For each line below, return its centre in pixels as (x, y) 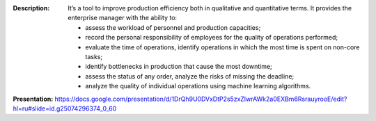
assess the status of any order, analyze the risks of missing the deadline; (190, 76)
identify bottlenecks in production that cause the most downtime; (179, 67)
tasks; (94, 56)
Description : (31, 8)
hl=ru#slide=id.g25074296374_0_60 (65, 108)
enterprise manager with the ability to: (123, 18)
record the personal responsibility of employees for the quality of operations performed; (211, 38)
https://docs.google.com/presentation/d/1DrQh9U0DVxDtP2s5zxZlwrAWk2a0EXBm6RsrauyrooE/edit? (201, 99)
